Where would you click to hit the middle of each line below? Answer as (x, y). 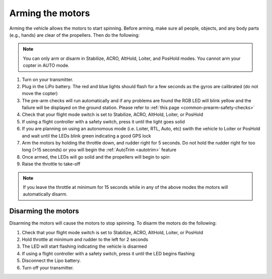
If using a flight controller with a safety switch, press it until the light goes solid (103, 121)
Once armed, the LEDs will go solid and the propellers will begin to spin (96, 157)
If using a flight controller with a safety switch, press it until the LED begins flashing (108, 253)
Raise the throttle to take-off (51, 164)
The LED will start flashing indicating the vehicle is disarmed (84, 246)
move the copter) (40, 94)
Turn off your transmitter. (48, 267)
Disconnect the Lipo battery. (51, 261)
